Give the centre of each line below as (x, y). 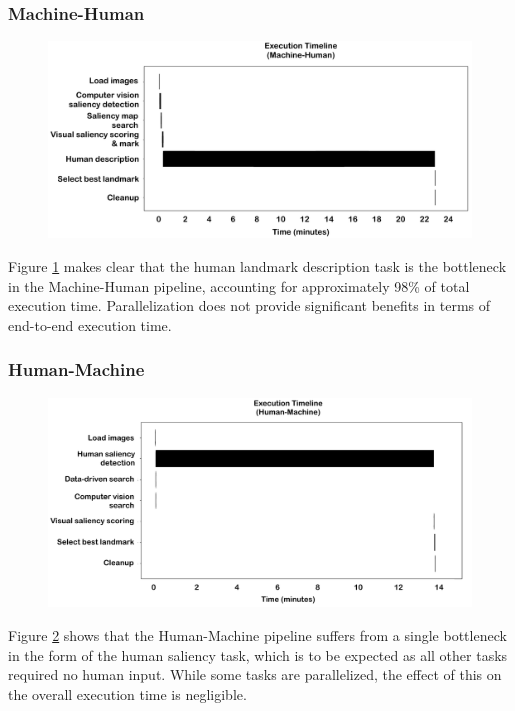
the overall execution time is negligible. (127, 693)
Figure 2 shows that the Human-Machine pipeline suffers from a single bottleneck (257, 635)
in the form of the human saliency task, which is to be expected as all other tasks (258, 654)
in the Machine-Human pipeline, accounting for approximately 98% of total (239, 285)
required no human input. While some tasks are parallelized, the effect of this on (255, 674)
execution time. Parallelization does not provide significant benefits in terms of (249, 305)
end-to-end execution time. (90, 324)
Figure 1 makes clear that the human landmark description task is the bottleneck (257, 265)
